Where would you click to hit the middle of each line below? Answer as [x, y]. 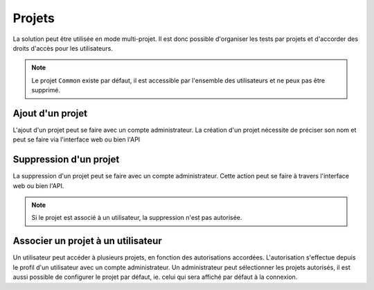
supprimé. [46, 90]
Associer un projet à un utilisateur [87, 241]
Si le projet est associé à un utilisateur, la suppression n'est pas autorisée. [137, 218]
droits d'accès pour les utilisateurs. [63, 48]
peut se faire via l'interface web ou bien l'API [77, 139]
